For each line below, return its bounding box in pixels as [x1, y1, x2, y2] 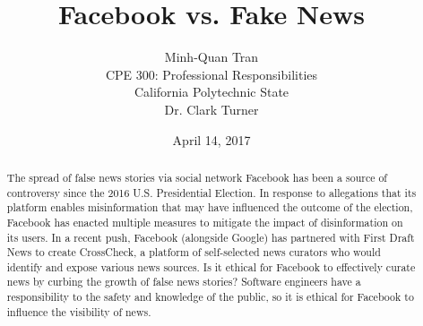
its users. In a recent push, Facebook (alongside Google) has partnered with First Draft [6, 229, 415, 244]
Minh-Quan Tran [164, 47, 259, 66]
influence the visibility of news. [6, 304, 151, 319]
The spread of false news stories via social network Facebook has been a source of [6, 169, 388, 184]
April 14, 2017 [172, 130, 251, 149]
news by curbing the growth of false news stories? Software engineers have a [6, 274, 361, 289]
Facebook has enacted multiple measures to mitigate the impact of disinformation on [6, 214, 403, 229]
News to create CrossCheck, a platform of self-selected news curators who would [6, 244, 381, 260]
